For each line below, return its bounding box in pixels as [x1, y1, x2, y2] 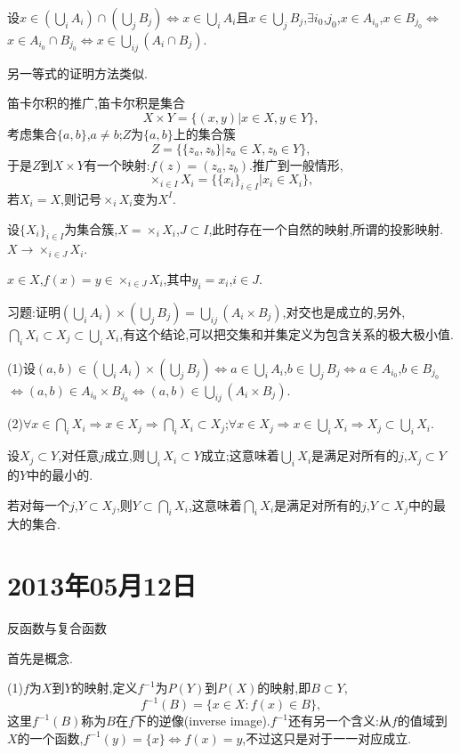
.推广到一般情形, [248, 155, 343, 174]
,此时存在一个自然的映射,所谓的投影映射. [208, 219, 444, 238]
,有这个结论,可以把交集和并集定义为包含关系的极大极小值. [119, 324, 454, 343]
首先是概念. [7, 648, 73, 667]
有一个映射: [84, 155, 150, 174]
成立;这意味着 [200, 446, 279, 465]
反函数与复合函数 [7, 619, 107, 637]
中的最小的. [27, 465, 93, 483]
